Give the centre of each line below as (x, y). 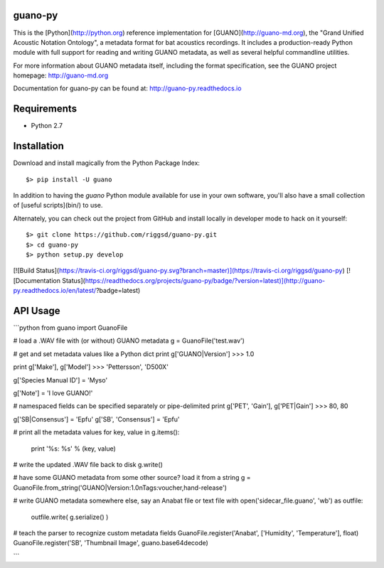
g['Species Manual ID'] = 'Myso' (60, 380)
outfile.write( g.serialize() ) (70, 517)
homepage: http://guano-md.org (61, 75)
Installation (38, 146)
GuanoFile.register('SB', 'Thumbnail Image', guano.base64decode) (111, 543)
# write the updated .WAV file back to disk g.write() (88, 465)
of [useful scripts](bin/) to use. (58, 205)
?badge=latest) (118, 291)
